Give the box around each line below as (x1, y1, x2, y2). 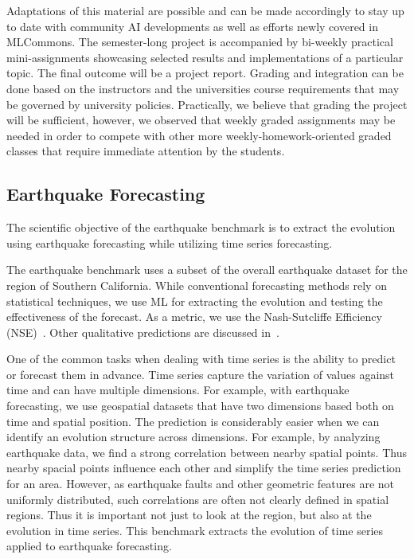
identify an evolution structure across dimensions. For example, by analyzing (6, 428, 381, 445)
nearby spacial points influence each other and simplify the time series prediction (6, 459, 401, 476)
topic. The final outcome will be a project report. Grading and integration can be (6, 64, 404, 81)
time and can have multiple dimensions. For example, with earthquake (6, 381, 350, 398)
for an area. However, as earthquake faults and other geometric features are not (6, 475, 395, 492)
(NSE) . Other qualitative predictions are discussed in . (6, 323, 279, 340)
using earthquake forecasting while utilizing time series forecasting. (6, 234, 333, 251)
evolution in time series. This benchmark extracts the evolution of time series (6, 522, 384, 538)
